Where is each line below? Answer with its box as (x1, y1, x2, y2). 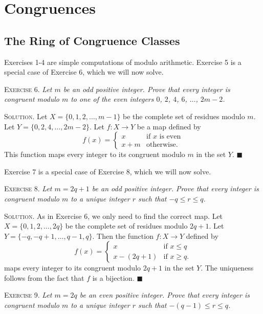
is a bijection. (92, 272, 135, 283)
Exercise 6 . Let (4, 83, 52, 94)
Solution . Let (4, 110, 48, 121)
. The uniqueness (201, 262, 254, 273)
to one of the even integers (71, 94, 154, 104)
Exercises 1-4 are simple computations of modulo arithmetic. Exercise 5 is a (4, 56, 242, 67)
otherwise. (146, 141, 178, 149)
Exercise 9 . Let (4, 289, 52, 300)
